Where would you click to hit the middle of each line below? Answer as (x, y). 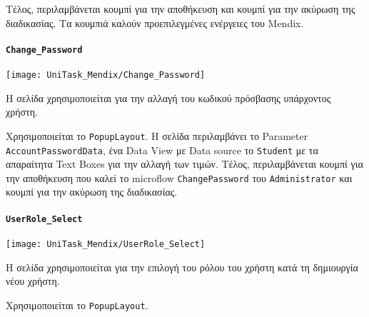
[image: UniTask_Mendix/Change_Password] (106, 75)
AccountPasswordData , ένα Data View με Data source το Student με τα (162, 150)
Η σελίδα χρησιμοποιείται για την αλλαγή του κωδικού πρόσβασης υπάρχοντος (168, 97)
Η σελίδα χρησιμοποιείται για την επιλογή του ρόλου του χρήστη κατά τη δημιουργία (182, 267)
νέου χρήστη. (33, 281)
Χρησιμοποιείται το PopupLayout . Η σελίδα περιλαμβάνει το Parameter (157, 135)
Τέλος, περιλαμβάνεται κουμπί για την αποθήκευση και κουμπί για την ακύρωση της (181, 9)
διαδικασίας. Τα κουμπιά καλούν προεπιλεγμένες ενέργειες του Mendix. (155, 22)
